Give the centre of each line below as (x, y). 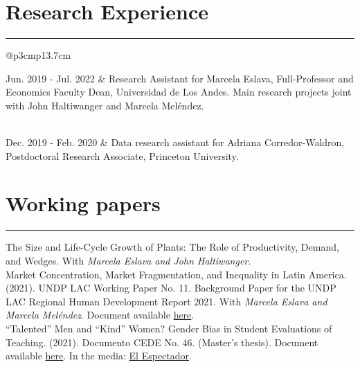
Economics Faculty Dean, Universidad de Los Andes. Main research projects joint (179, 92)
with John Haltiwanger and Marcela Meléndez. (105, 105)
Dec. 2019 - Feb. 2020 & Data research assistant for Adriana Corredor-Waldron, (175, 142)
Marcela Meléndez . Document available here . (100, 315)
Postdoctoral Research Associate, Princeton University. (122, 155)
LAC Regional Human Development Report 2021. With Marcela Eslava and (166, 301)
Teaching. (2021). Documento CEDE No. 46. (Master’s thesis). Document (162, 342)
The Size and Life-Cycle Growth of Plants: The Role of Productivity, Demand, (172, 247)
